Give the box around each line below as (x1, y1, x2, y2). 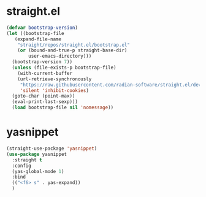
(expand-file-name (14, 36, 62, 42)
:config (12, 163, 32, 169)
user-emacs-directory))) (28, 53, 92, 60)
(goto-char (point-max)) (12, 93, 75, 99)
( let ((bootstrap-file (6, 30, 64, 36)
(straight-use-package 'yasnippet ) (6, 145, 97, 152)
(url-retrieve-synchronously (17, 75, 92, 82)
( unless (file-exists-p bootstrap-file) (12, 64, 116, 71)
